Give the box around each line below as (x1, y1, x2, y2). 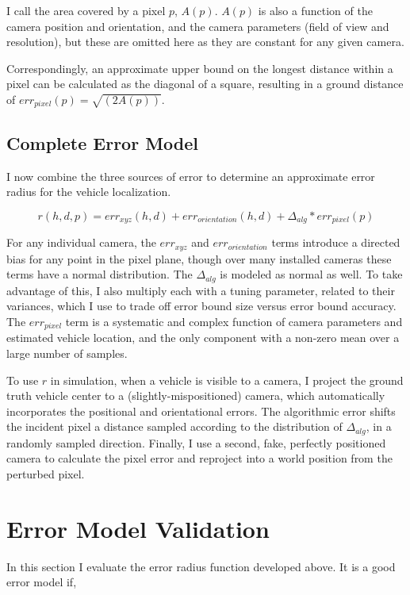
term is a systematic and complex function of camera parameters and (65, 313, 403, 329)
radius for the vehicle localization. (6, 183, 171, 200)
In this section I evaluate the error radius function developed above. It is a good (6, 558, 396, 574)
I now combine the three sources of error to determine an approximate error (6, 167, 375, 184)
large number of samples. (6, 345, 128, 361)
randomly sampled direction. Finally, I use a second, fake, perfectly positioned (6, 434, 386, 451)
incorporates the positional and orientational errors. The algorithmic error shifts (6, 402, 396, 419)
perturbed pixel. (6, 466, 85, 482)
